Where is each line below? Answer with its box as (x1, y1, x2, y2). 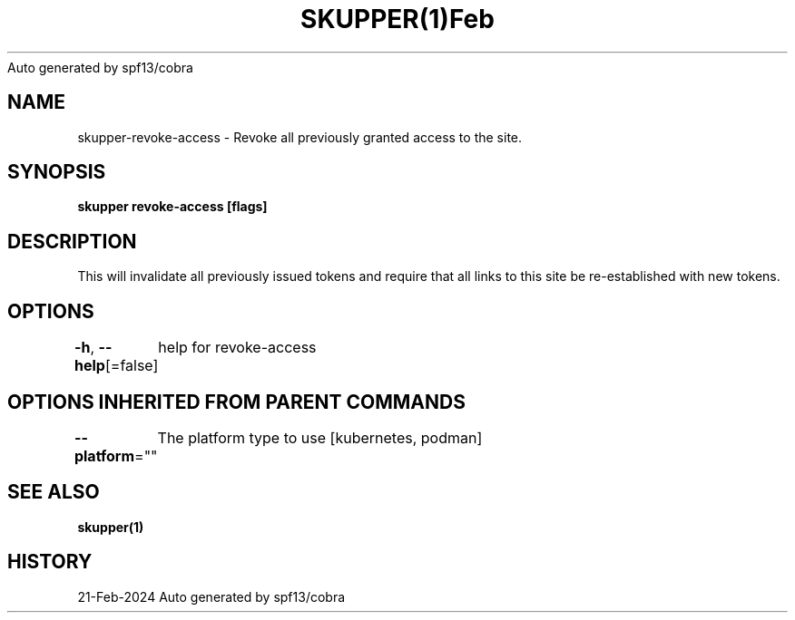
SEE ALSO (7, 480, 100, 504)
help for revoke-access (158, 338, 317, 357)
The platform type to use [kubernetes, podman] (157, 428, 483, 447)
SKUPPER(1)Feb (300, 4, 495, 34)
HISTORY (7, 550, 93, 574)
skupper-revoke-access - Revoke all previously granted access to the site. (77, 129, 523, 145)
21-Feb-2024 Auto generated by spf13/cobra (77, 588, 346, 605)
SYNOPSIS (7, 160, 106, 184)
